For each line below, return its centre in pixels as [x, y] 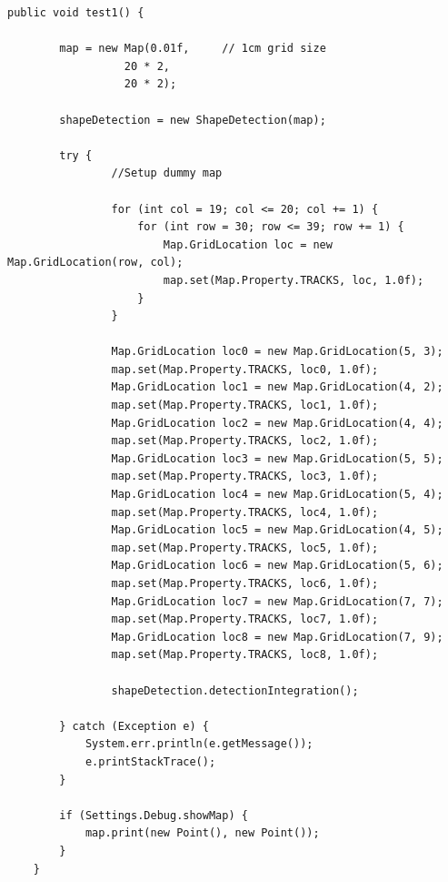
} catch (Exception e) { [134, 726]
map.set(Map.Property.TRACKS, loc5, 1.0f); [245, 547]
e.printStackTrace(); [150, 761]
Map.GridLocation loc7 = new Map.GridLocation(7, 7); [277, 601]
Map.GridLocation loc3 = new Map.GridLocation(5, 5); [277, 458]
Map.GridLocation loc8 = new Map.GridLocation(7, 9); [277, 637]
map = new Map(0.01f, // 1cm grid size [193, 49]
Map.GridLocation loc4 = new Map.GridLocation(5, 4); [277, 495]
